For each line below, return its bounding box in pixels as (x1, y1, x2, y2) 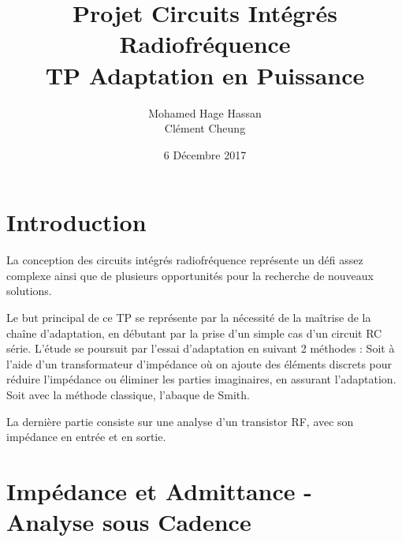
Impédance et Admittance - (6, 474, 312, 506)
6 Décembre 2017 (163, 146, 247, 163)
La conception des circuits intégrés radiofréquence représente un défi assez (6, 252, 363, 268)
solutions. (6, 282, 52, 299)
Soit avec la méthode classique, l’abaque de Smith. (6, 386, 250, 402)
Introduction (6, 206, 147, 238)
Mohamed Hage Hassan (148, 104, 262, 121)
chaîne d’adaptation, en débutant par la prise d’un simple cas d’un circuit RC (6, 324, 382, 341)
